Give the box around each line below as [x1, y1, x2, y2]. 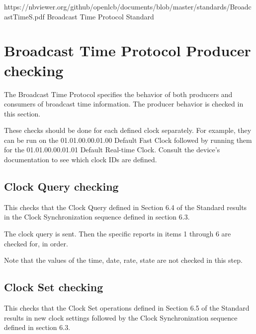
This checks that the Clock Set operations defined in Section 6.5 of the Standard [4, 303, 250, 313]
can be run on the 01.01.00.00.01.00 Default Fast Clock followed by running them [4, 134, 252, 145]
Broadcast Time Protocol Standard [47, 11, 154, 21]
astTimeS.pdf [4, 11, 45, 21]
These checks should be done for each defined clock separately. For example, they [4, 125, 252, 135]
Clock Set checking [4, 279, 103, 295]
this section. [4, 108, 41, 118]
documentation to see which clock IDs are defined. [4, 154, 157, 165]
